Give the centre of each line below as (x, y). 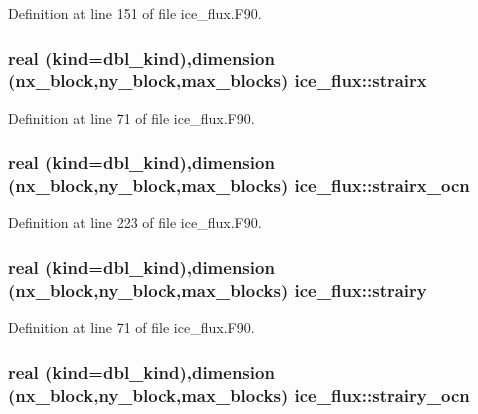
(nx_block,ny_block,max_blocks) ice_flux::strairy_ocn (239, 394)
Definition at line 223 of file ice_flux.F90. (135, 222)
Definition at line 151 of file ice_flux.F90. (135, 13)
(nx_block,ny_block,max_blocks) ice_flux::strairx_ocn (239, 185)
